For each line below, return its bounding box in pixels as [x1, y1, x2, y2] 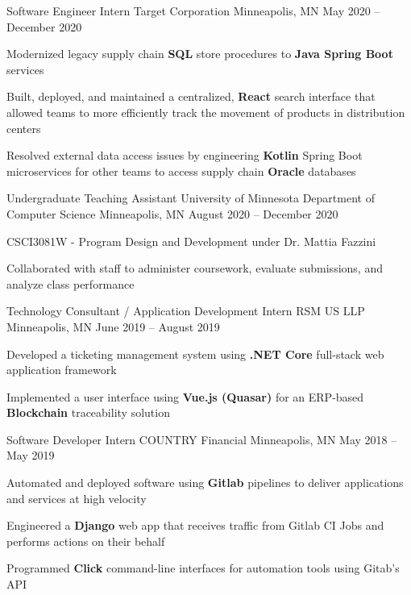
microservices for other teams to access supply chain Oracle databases [6, 162, 356, 179]
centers [6, 119, 41, 136]
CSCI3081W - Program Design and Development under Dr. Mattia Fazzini [6, 232, 376, 249]
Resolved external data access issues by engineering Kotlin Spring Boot [6, 147, 363, 164]
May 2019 [6, 447, 55, 464]
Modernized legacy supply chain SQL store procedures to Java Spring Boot [6, 45, 393, 62]
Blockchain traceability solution [6, 404, 170, 421]
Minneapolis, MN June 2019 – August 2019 [6, 318, 220, 335]
